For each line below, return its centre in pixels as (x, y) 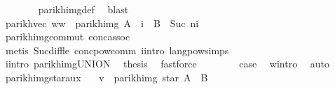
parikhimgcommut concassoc (68, 37)
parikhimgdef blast (83, 9)
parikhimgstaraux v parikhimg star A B (107, 77)
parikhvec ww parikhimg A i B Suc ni (102, 23)
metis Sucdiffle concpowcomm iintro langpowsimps (117, 50)
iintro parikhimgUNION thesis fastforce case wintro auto (167, 64)
